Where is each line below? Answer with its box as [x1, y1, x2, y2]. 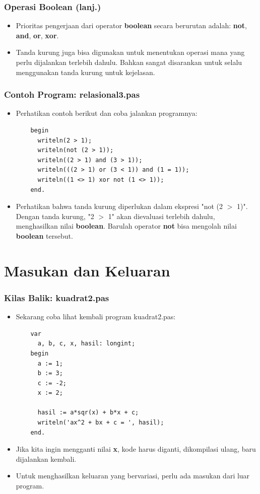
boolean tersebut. [16, 230, 73, 241]
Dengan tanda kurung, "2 [16, 210, 94, 221]
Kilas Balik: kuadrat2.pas [4, 291, 109, 304]
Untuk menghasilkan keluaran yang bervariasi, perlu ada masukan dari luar [16, 470, 250, 481]
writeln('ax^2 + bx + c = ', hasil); [37, 419, 164, 427]
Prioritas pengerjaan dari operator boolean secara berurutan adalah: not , [16, 20, 247, 31]
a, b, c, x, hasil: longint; [37, 340, 136, 347]
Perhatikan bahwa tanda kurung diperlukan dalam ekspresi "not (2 [16, 201, 223, 211]
